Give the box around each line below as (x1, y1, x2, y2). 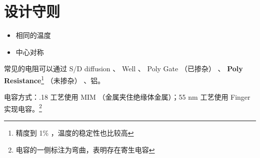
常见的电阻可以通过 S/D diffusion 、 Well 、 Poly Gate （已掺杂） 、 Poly (4, 63, 243, 74)
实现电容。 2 (4, 102, 42, 114)
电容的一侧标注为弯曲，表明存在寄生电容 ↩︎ (15, 144, 155, 155)
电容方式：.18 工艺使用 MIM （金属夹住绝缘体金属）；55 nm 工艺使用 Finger (4, 92, 250, 102)
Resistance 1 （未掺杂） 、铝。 (4, 73, 105, 85)
